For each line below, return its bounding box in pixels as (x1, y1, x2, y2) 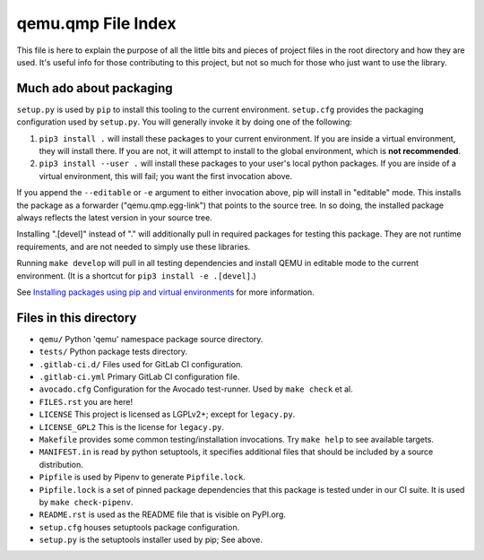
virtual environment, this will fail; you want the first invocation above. (39, 170, 293, 181)
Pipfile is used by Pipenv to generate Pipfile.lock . (39, 471, 246, 483)
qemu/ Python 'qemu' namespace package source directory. (39, 333, 264, 344)
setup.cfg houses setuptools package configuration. (39, 521, 240, 532)
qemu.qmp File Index (16, 13, 177, 33)
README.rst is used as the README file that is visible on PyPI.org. (39, 509, 287, 520)
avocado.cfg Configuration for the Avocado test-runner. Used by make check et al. (39, 383, 353, 394)
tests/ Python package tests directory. (39, 346, 188, 358)
